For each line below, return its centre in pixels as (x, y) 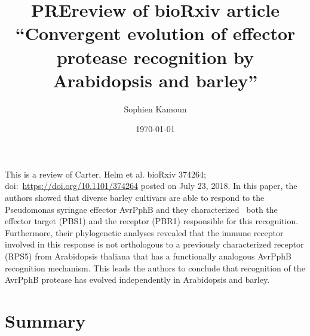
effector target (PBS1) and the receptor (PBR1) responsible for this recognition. (152, 221)
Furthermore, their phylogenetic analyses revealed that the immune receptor (144, 232)
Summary (45, 320)
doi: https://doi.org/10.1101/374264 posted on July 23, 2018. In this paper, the (151, 186)
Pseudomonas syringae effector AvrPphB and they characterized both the (141, 209)
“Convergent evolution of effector (155, 33)
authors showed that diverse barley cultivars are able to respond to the (135, 198)
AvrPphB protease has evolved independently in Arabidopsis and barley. (137, 280)
